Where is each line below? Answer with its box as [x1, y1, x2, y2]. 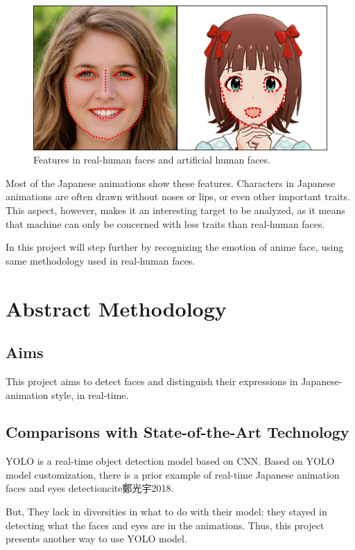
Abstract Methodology [6, 294, 227, 322]
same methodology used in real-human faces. [6, 253, 196, 267]
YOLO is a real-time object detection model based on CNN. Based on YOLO [6, 454, 335, 468]
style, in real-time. [51, 387, 129, 402]
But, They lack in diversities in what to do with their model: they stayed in [6, 504, 327, 519]
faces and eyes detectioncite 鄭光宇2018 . [6, 481, 174, 495]
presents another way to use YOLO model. [6, 531, 187, 546]
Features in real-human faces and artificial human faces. [33, 152, 270, 167]
